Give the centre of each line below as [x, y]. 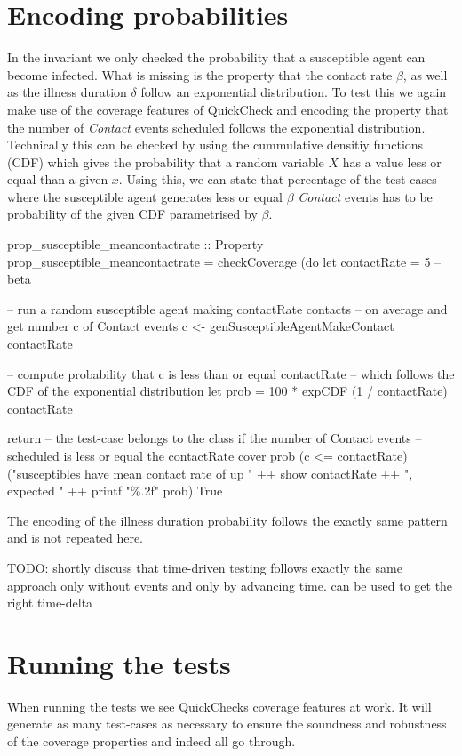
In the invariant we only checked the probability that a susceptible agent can [216, 57]
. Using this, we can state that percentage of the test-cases [278, 179]
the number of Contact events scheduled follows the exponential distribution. [216, 127]
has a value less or [392, 161]
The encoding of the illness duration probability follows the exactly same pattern [227, 520]
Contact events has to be [365, 196]
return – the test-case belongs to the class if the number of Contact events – [215, 438]
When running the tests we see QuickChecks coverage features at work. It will [219, 706]
